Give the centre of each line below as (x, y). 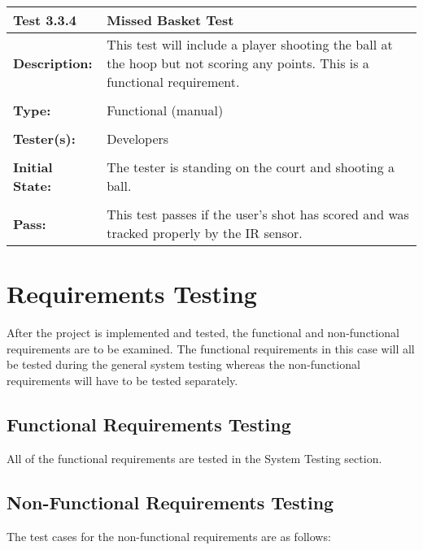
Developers (138, 139)
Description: (53, 63)
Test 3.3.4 (45, 20)
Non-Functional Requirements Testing (170, 502)
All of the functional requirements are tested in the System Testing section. (194, 458)
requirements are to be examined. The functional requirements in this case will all (211, 348)
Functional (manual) (165, 110)
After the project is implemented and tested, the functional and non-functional (203, 333)
